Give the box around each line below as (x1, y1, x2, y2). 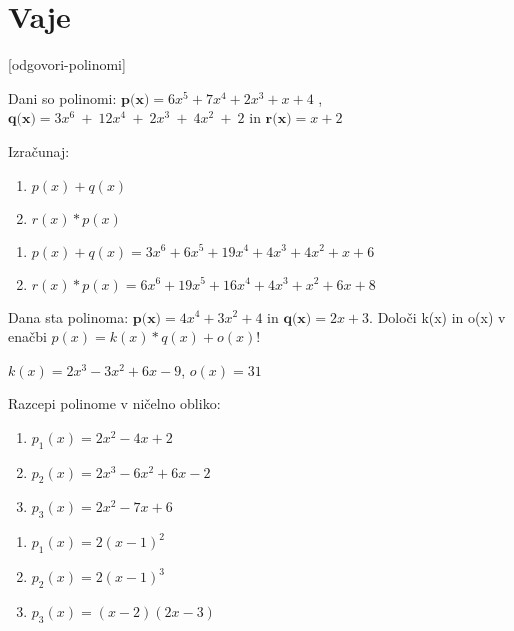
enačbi (8, 326, 47, 347)
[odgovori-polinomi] (8, 54, 126, 75)
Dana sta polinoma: (8, 306, 129, 327)
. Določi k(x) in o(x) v (369, 306, 506, 327)
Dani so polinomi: (8, 87, 117, 108)
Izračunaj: (8, 140, 70, 161)
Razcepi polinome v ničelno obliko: (8, 393, 221, 414)
